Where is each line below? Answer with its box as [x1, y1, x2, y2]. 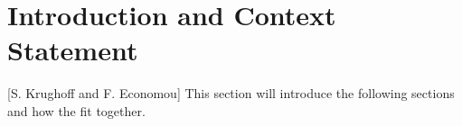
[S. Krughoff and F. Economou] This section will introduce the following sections [7, 84, 455, 103]
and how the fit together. [7, 101, 146, 120]
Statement [7, 31, 138, 68]
